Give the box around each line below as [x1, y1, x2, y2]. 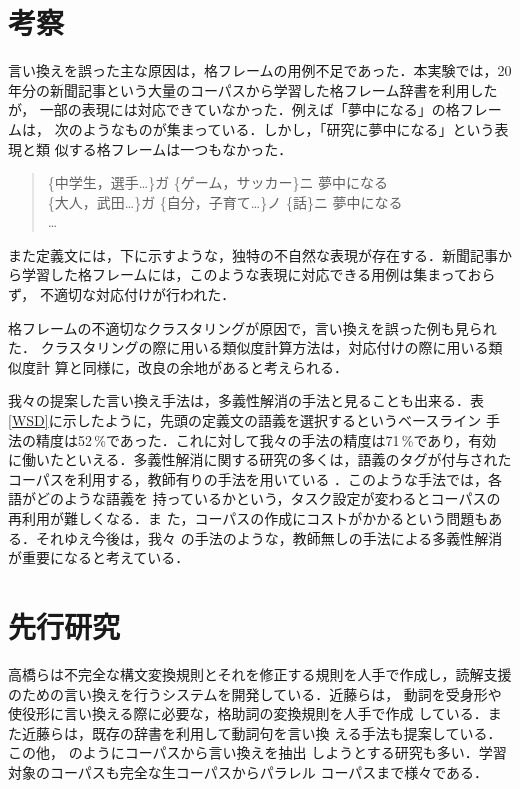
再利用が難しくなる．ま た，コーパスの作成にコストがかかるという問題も [8, 508, 489, 528]
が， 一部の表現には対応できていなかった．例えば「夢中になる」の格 [8, 99, 460, 120]
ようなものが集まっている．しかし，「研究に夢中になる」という [82, 118, 495, 139]
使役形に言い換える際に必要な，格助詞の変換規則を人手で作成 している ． [8, 703, 488, 724]
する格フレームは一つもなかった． [68, 138, 293, 159]
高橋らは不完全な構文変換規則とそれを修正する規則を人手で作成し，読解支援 [8, 663, 512, 684]
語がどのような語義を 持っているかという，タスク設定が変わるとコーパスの [8, 488, 501, 509]
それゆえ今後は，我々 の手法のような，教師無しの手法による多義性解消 [35, 527, 503, 548]
